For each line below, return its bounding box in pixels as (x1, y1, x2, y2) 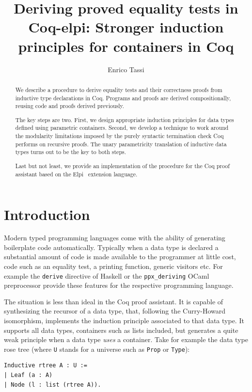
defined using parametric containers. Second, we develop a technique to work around (15, 124, 229, 132)
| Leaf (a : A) (4, 372, 53, 379)
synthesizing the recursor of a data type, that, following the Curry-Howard (4, 306, 226, 316)
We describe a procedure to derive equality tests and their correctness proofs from (15, 85, 222, 94)
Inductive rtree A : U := (4, 362, 87, 369)
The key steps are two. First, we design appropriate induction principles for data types (15, 115, 234, 124)
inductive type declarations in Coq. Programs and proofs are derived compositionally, (15, 94, 231, 102)
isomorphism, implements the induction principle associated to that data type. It (4, 315, 244, 325)
